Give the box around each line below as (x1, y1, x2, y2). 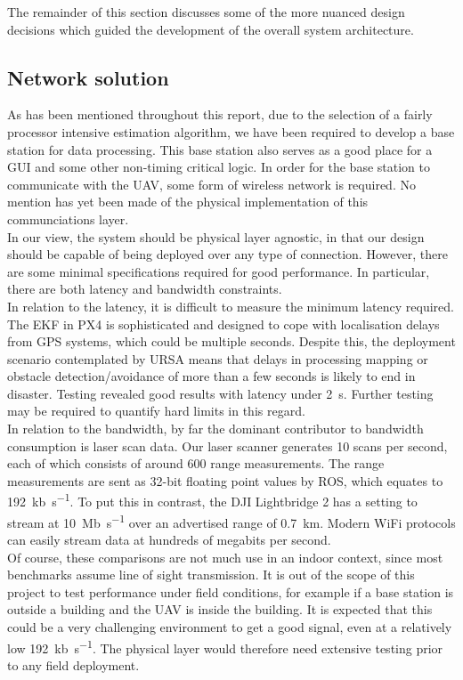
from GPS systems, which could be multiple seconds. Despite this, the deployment (7, 332, 456, 351)
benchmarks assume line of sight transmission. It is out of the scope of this (7, 565, 415, 584)
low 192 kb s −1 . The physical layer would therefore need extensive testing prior (7, 635, 443, 657)
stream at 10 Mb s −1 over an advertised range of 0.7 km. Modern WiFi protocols (7, 510, 456, 531)
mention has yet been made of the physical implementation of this (7, 192, 369, 211)
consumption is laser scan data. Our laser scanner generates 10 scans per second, (7, 436, 448, 455)
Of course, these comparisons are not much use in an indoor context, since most (7, 547, 443, 566)
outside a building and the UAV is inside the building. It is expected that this (7, 600, 433, 619)
